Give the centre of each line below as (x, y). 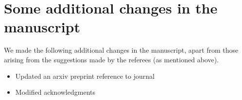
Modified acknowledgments (55, 92)
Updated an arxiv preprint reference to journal (85, 76)
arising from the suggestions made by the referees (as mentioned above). (111, 59)
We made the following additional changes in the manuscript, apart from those (121, 50)
